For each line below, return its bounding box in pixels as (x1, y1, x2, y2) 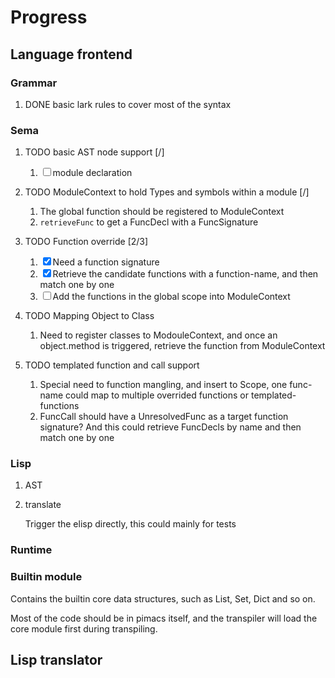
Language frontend (10, 46, 133, 63)
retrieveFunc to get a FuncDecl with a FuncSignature (39, 216, 259, 228)
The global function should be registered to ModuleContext (39, 206, 285, 218)
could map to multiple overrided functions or (65, 389, 250, 401)
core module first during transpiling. (10, 622, 158, 635)
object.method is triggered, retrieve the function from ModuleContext (39, 340, 326, 352)
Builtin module (10, 570, 83, 584)
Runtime (10, 543, 53, 557)
